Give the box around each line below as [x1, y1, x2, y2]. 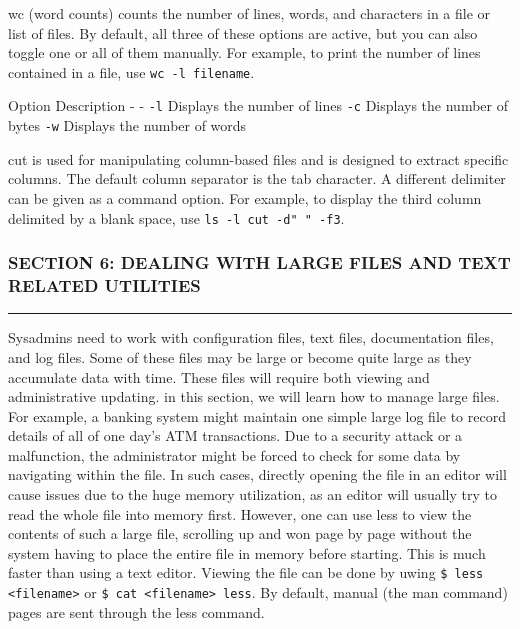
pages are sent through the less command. [8, 601, 265, 622]
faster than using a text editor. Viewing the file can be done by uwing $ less [8, 562, 484, 583]
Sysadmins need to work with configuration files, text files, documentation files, [8, 327, 494, 348]
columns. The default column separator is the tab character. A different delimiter [8, 168, 506, 189]
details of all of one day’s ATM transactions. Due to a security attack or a [8, 425, 463, 446]
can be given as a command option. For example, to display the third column [8, 187, 482, 208]
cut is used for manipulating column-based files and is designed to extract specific [8, 148, 509, 169]
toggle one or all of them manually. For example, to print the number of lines [8, 42, 481, 63]
